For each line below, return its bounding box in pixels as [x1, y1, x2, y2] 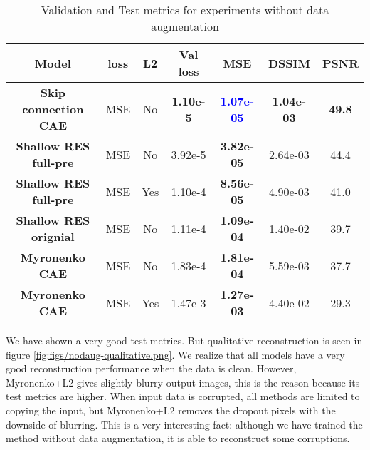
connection [22, 101, 84, 117]
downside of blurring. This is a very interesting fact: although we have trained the [6, 416, 363, 431]
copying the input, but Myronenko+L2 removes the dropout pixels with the [6, 402, 336, 417]
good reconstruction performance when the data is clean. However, [6, 361, 297, 376]
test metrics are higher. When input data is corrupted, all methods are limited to [6, 389, 360, 404]
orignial [31, 228, 75, 245]
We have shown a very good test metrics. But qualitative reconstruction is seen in [6, 333, 363, 347]
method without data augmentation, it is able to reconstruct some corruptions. [6, 431, 350, 446]
